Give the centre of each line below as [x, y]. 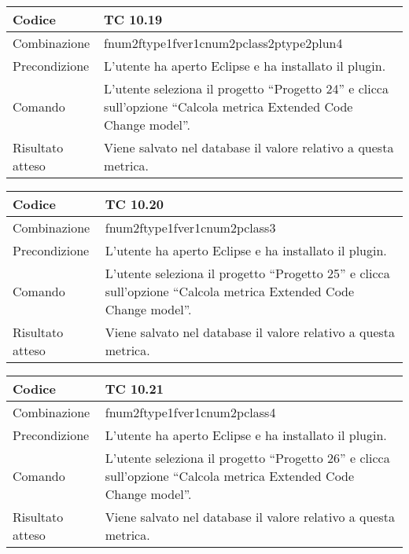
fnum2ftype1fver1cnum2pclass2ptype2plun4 [223, 43]
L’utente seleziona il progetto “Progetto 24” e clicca [246, 88]
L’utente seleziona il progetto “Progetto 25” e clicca [247, 273]
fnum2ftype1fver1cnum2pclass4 [190, 412]
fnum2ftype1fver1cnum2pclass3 [190, 227]
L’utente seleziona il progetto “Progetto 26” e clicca [247, 458]
